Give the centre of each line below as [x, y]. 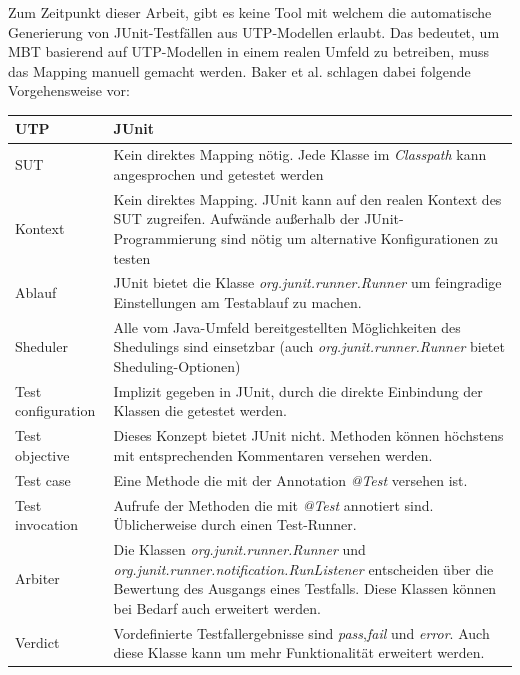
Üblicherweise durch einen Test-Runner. [235, 524]
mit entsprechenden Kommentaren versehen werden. [273, 454]
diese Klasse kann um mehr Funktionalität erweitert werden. [299, 652]
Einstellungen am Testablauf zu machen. [237, 301]
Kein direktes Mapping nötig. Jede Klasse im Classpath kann [300, 154]
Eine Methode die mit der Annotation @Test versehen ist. [290, 479]
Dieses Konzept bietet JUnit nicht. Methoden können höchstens [308, 435]
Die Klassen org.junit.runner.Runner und [239, 549]
